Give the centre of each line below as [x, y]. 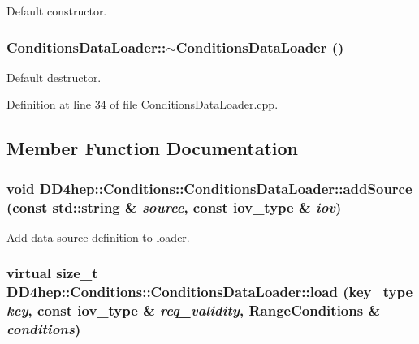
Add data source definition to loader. [98, 236]
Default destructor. [54, 77]
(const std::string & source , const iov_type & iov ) [174, 206]
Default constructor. [57, 11]
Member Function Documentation [153, 148]
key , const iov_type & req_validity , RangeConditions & [194, 310]
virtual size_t [52, 273]
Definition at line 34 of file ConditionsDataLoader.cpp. [143, 104]
